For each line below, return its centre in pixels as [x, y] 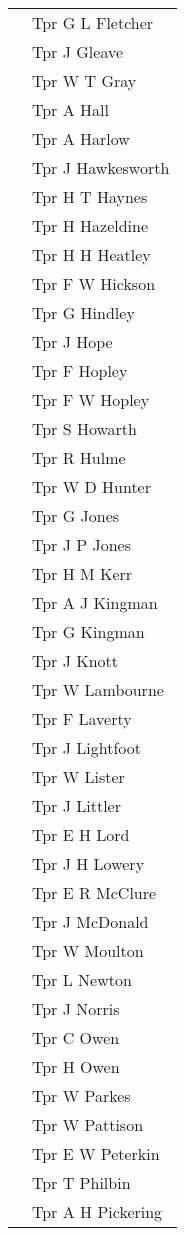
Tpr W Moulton [88, 950]
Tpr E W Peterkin [96, 1153]
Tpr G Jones [76, 515]
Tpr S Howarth [84, 428]
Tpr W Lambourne [98, 689]
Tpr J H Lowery [88, 863]
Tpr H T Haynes [90, 196]
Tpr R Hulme [79, 457]
